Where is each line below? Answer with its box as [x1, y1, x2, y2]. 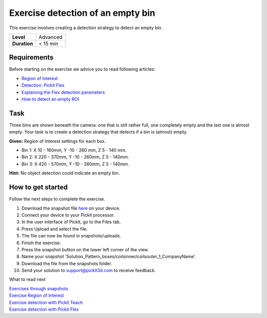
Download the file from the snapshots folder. [21, 260, 112, 267]
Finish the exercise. [21, 240, 61, 246]
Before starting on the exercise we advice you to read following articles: [9, 66, 156, 72]
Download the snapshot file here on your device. [21, 205, 121, 211]
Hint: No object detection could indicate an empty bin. [9, 170, 120, 176]
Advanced [39, 34, 63, 41]
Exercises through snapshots [9, 285, 69, 291]
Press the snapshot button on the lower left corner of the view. [21, 246, 149, 252]
